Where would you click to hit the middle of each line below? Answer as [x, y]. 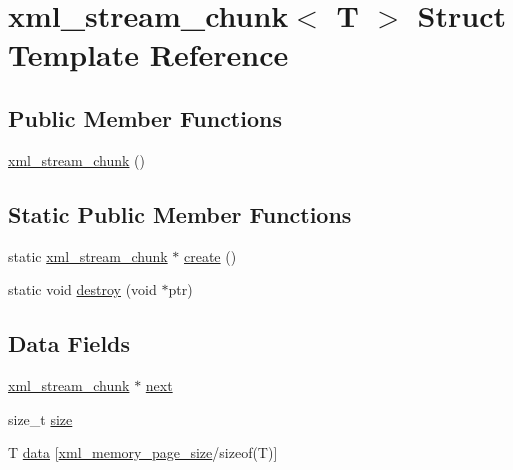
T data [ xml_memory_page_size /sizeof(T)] [143, 452]
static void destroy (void [82, 289]
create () [210, 255]
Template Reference [148, 54]
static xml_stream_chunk [88, 255]
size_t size [40, 418]
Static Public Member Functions [180, 213]
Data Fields [69, 343]
